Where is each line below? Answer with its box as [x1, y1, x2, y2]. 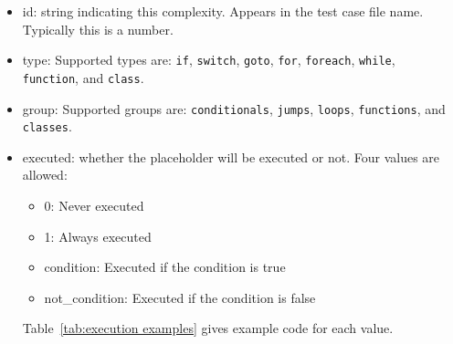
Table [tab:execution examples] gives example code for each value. [22, 318, 394, 338]
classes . [22, 117, 72, 136]
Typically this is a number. [22, 19, 174, 38]
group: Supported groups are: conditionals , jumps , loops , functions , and [22, 99, 446, 118]
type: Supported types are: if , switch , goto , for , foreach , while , [22, 50, 395, 69]
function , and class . [22, 68, 144, 87]
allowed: [22, 165, 68, 184]
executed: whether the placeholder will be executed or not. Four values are [22, 147, 440, 166]
